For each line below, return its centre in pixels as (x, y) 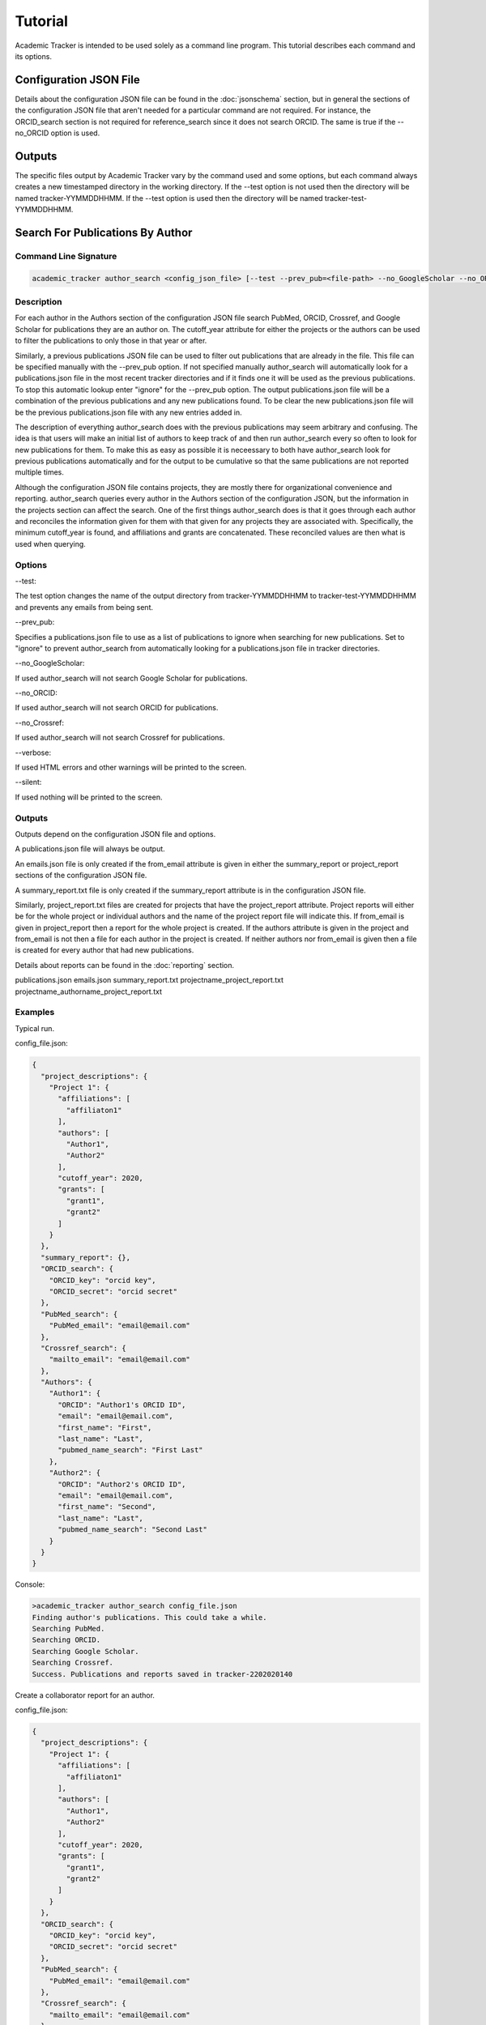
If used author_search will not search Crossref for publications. (120, 738)
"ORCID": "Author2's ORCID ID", (122, 1484)
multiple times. (39, 472)
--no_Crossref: (40, 723)
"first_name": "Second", (107, 1507)
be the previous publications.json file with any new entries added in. (128, 412)
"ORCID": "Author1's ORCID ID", (122, 1405)
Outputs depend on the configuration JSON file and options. (115, 833)
